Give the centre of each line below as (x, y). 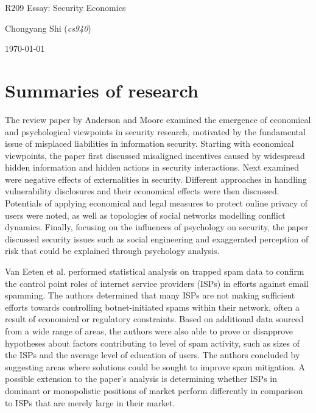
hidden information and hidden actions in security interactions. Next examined (152, 167)
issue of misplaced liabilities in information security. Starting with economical (149, 143)
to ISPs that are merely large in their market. (90, 402)
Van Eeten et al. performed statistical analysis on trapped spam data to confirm (155, 271)
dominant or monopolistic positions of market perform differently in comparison (154, 390)
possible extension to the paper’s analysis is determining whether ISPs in (141, 379)
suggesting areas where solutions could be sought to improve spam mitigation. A (155, 366)
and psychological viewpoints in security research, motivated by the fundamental (155, 131)
